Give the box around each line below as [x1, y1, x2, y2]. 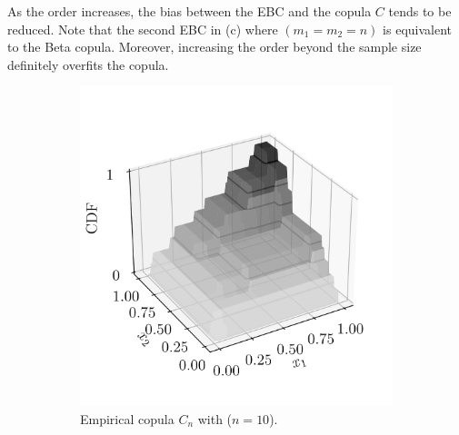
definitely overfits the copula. [7, 54, 169, 74]
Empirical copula [80, 409, 175, 428]
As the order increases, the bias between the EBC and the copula [7, 2, 372, 20]
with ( [197, 409, 233, 428]
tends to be [388, 2, 452, 20]
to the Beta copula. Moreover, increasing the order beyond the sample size [7, 37, 422, 56]
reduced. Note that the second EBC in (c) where [7, 19, 278, 38]
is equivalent [383, 19, 453, 38]
